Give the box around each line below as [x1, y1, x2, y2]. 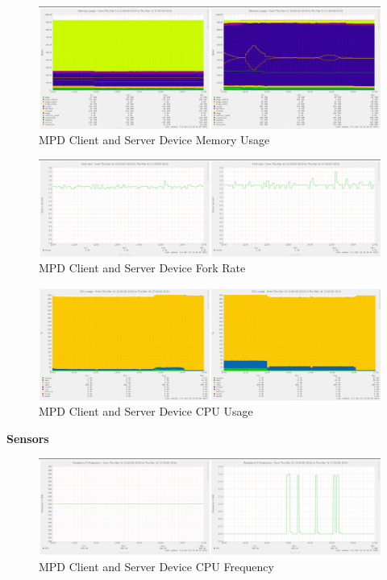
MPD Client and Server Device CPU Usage [39, 403, 253, 420]
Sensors [6, 429, 49, 446]
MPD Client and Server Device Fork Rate [39, 259, 246, 276]
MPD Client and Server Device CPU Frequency [39, 558, 274, 575]
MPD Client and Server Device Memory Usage [39, 131, 270, 148]
